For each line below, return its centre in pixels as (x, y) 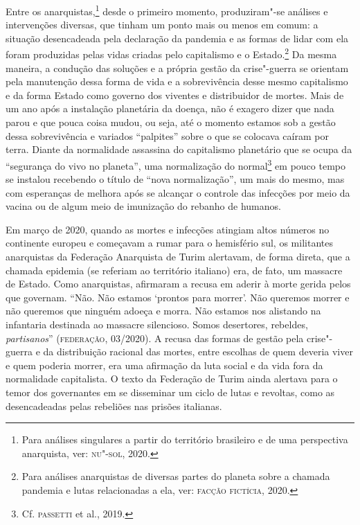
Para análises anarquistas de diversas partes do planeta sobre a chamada (176, 476)
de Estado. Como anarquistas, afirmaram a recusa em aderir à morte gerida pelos (178, 284)
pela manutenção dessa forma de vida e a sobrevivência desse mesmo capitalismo (177, 81)
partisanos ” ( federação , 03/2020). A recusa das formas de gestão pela (155, 338)
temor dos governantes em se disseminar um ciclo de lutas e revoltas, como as (170, 392)
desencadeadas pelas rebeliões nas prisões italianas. (114, 406)
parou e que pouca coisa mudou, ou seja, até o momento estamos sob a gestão (171, 122)
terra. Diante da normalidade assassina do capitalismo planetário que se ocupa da (179, 149)
